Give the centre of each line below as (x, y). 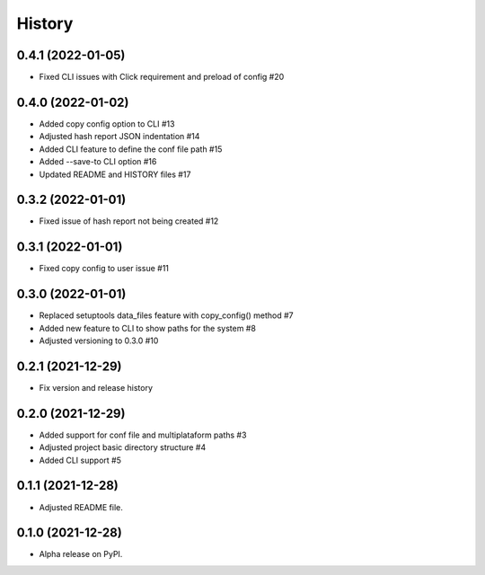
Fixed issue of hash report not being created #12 (129, 221)
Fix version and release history (96, 387)
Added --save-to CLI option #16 (98, 162)
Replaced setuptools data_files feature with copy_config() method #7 (166, 315)
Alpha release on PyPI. (81, 554)
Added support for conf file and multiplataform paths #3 (143, 435)
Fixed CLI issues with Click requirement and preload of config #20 (162, 77)
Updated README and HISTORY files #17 (115, 174)
